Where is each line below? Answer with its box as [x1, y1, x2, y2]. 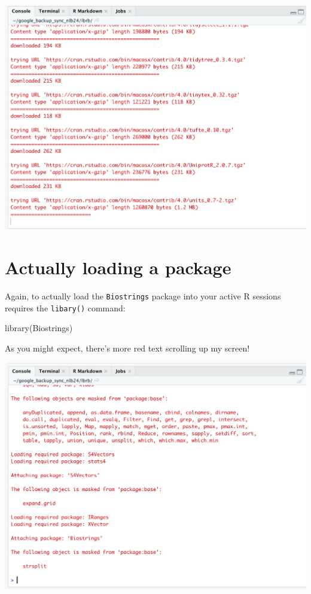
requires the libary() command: [5, 301, 126, 314]
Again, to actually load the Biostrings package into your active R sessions [5, 290, 281, 302]
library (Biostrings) [5, 322, 73, 334]
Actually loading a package [5, 255, 231, 280]
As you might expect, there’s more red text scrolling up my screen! [5, 342, 250, 354]
